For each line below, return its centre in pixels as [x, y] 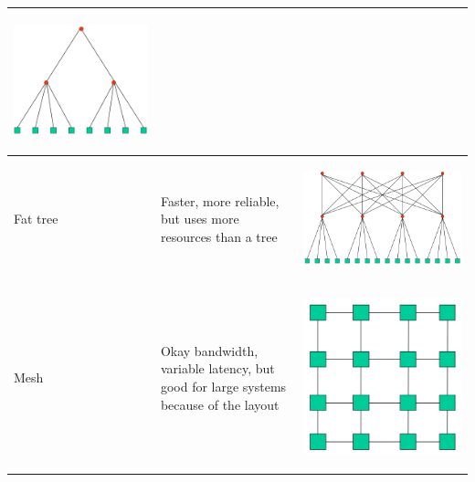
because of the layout [220, 404]
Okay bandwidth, [209, 350]
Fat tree [36, 219]
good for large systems [223, 387]
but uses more [200, 219]
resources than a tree [219, 236]
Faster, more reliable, [220, 200]
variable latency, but [217, 368]
